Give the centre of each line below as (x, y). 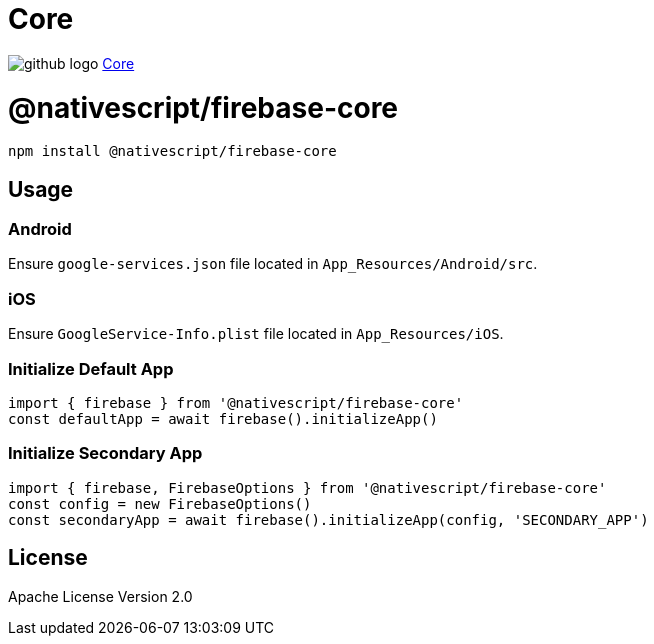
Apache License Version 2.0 (100, 596)
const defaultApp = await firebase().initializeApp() (223, 418)
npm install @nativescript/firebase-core (172, 151)
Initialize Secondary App (105, 453)
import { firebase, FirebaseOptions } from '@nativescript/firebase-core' (307, 487)
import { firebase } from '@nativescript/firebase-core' (236, 402)
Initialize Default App (91, 368)
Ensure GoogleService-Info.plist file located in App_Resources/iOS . (256, 334)
